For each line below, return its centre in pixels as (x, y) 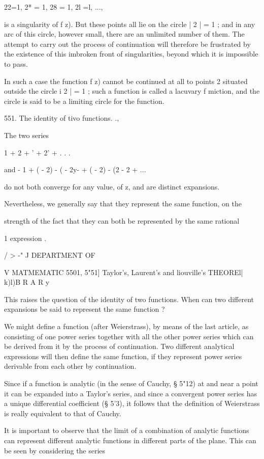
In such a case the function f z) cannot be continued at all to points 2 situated (126, 81)
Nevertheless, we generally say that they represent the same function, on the (123, 204)
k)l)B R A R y (27, 282)
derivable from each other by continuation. (70, 366)
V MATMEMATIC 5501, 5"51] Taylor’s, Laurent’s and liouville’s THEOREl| (124, 272)
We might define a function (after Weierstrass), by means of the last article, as (126, 326)
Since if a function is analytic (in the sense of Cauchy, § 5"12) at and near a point (131, 383)
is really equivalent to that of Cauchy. (63, 413)
